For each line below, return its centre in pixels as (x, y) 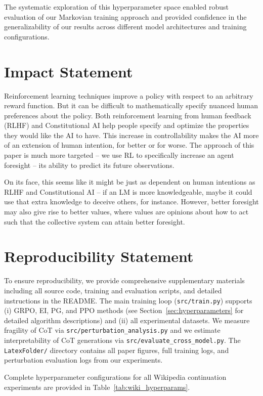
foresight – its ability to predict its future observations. (89, 165)
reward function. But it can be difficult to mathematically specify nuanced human (131, 105)
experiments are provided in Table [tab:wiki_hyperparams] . (97, 387)
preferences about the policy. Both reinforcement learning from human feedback (128, 115)
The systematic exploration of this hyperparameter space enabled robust (116, 7)
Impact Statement (69, 71)
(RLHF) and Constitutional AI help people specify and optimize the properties (127, 125)
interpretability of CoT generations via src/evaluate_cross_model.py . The (122, 340)
